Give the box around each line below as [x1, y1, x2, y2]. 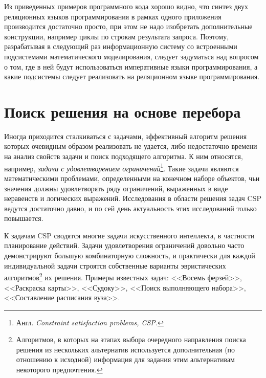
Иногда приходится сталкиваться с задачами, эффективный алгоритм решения [4, 130, 247, 141]
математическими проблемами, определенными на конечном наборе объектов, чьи [4, 172, 260, 183]
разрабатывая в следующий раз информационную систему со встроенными [4, 41, 237, 52]
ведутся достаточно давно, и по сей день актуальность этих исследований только [4, 203, 257, 213]
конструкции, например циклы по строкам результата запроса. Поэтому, [4, 31, 229, 41]
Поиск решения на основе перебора [4, 101, 241, 122]
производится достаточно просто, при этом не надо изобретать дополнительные [4, 21, 253, 32]
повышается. [4, 213, 43, 224]
